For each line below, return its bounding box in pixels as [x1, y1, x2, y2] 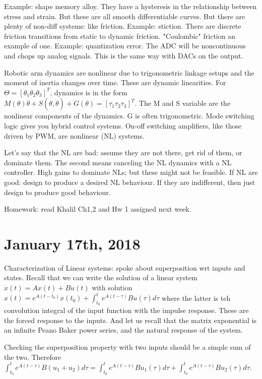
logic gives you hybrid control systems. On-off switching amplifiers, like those [4, 120, 242, 131]
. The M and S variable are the [135, 98, 231, 108]
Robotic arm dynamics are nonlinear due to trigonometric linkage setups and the [4, 67, 254, 78]
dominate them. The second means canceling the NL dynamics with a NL [4, 157, 232, 167]
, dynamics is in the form [50, 87, 127, 97]
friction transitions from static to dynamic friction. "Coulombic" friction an [4, 30, 235, 41]
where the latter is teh [161, 292, 231, 303]
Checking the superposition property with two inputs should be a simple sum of [4, 342, 251, 352]
